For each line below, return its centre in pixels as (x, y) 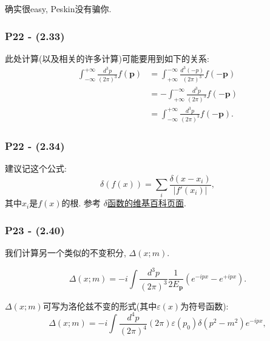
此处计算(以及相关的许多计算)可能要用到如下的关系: (107, 58)
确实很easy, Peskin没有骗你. (58, 8)
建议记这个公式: (36, 168)
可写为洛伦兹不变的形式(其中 (100, 306)
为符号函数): (204, 306)
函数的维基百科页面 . (147, 203)
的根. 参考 (81, 203)
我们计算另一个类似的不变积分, (66, 253)
